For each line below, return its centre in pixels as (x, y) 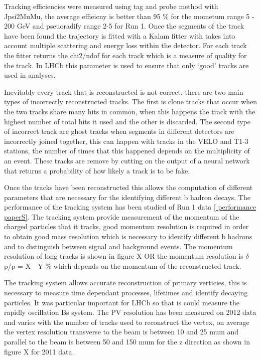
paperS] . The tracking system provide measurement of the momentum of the (122, 216)
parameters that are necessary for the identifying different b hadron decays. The (127, 197)
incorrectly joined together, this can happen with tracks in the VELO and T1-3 (126, 141)
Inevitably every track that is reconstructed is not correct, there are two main (124, 92)
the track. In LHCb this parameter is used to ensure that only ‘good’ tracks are (126, 65)
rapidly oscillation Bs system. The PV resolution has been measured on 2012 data (130, 312)
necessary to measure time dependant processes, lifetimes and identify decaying (126, 293)
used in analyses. (30, 75)
